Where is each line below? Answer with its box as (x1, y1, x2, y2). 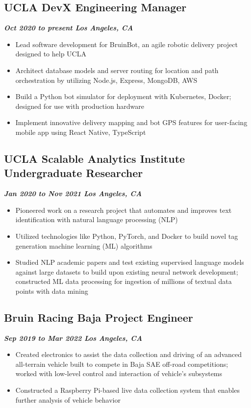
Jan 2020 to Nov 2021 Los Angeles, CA (4, 188, 142, 199)
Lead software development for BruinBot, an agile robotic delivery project (15, 39, 238, 49)
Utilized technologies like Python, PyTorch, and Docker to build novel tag (15, 230, 238, 241)
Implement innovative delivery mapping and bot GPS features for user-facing (15, 117, 248, 127)
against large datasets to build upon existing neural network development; (15, 266, 238, 277)
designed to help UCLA (15, 49, 86, 59)
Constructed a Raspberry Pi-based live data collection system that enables (15, 385, 240, 395)
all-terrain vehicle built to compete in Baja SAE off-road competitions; (15, 358, 228, 369)
